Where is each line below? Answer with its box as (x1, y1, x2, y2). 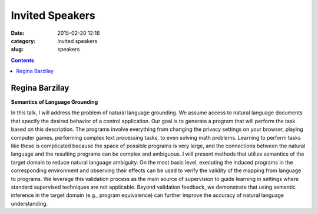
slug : (11, 46, 24, 53)
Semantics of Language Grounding (11, 98, 98, 106)
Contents (11, 57, 35, 64)
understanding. (11, 200, 48, 207)
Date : (11, 29, 25, 37)
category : (11, 37, 36, 44)
